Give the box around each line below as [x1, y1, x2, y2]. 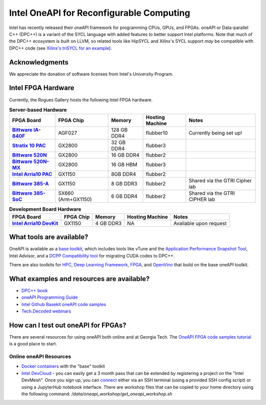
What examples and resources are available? [9, 275, 150, 283]
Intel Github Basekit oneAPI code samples [21, 301, 106, 307]
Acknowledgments [9, 58, 69, 66]
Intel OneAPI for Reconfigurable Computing [9, 7, 191, 18]
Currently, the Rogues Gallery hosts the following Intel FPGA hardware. [9, 96, 153, 103]
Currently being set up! [189, 129, 242, 136]
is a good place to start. [9, 341, 58, 347]
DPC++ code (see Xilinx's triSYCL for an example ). [9, 45, 112, 51]
